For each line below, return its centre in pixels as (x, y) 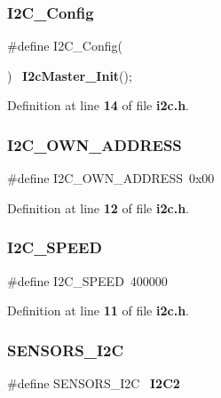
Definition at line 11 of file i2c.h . (98, 310)
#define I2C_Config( (65, 46)
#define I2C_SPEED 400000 (87, 280)
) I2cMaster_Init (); (70, 75)
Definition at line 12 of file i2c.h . (98, 207)
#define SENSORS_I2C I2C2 (94, 383)
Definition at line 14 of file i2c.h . (98, 105)
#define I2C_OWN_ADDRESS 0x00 (111, 178)
